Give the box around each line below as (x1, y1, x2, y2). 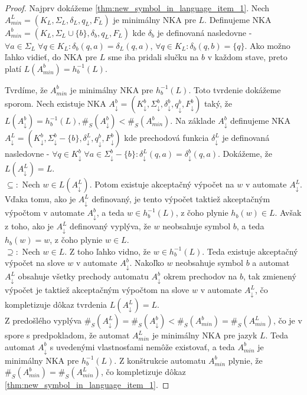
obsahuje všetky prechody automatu (18, 270, 149, 282)
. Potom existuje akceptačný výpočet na (89, 178, 234, 190)
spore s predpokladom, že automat (5, 329, 130, 341)
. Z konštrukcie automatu (114, 354, 206, 366)
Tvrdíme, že (5, 83, 48, 96)
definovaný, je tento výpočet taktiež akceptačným (92, 193, 270, 205)
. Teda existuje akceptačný (202, 245, 298, 257)
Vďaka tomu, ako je (5, 193, 76, 205)
